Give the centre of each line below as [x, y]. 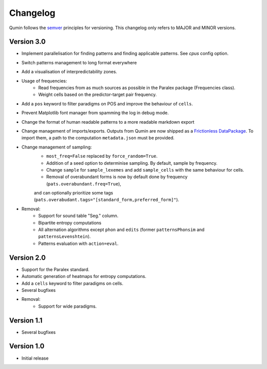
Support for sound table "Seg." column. [78, 216]
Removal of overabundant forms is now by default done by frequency [117, 177]
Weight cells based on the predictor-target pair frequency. [97, 94]
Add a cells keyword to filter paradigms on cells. [72, 283]
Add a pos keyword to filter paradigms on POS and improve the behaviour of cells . [107, 103]
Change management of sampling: [57, 147]
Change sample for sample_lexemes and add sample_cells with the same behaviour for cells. [145, 170]
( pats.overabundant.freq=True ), [84, 184]
